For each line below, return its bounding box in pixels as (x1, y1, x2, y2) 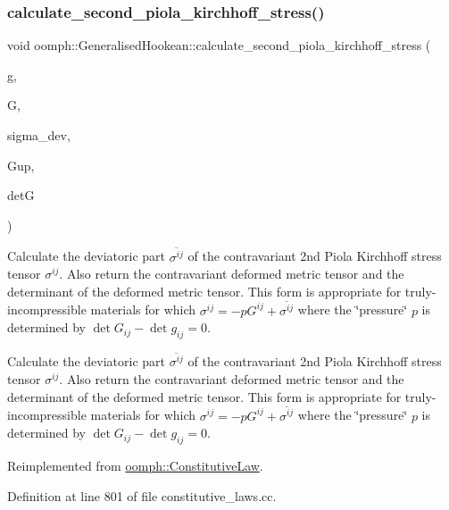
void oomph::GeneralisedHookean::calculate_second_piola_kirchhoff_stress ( (7, 36, 431, 54)
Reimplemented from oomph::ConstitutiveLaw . (7, 456, 263, 474)
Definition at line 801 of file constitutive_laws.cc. (7, 486, 277, 505)
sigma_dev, (7, 126, 71, 144)
